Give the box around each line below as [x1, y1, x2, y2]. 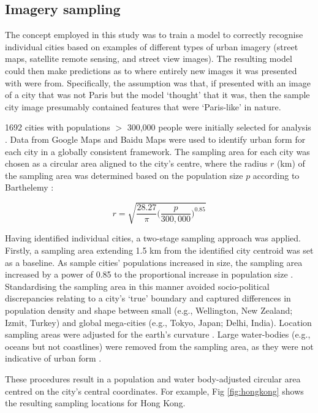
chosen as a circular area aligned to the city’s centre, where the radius [5, 157, 268, 170]
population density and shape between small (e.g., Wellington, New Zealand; [5, 304, 293, 317]
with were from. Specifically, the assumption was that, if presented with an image [5, 76, 311, 89]
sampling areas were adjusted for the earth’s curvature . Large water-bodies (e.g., [5, 328, 311, 341]
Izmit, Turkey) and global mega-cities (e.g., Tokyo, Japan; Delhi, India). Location [5, 316, 312, 328]
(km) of [276, 157, 305, 170]
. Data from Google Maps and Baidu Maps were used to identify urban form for [5, 132, 306, 145]
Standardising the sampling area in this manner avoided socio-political [5, 279, 270, 292]
